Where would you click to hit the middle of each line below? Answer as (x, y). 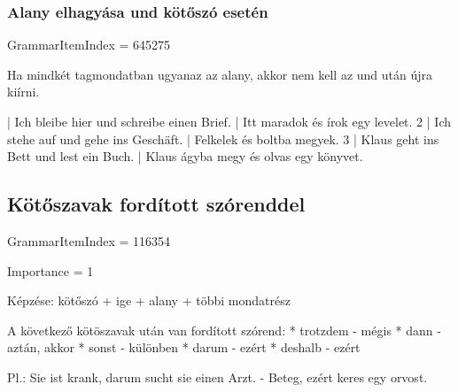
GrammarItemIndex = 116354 (89, 240)
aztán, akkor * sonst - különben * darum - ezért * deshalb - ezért (184, 347)
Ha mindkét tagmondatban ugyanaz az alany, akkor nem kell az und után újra (220, 74)
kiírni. (23, 92)
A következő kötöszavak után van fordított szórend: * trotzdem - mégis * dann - (224, 330)
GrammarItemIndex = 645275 (89, 45)
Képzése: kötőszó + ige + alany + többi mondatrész (149, 300)
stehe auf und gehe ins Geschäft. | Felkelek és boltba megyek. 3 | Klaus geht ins (223, 138)
